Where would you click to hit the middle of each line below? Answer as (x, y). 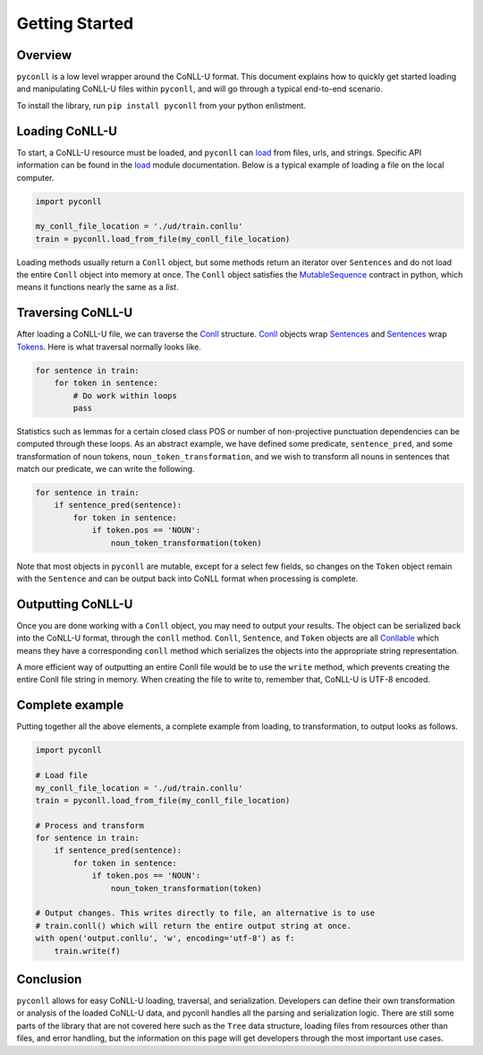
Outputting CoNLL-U (75, 604)
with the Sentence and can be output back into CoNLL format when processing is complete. (187, 579)
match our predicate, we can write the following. (106, 469)
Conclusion (49, 979)
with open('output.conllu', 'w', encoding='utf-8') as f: (165, 939)
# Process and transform (90, 825)
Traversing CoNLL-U (75, 313)
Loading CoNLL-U (67, 131)
